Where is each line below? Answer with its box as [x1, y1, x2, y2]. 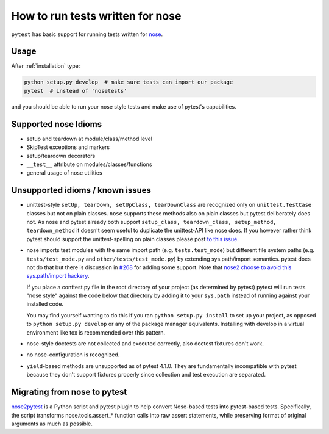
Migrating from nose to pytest [11, 387, 127, 397]
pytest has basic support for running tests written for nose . [11, 31, 163, 38]
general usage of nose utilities [26, 169, 103, 176]
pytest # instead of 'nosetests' [24, 87, 127, 94]
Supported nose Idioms [11, 119, 102, 129]
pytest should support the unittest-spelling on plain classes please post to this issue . [26, 235, 239, 242]
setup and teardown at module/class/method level [26, 135, 152, 142]
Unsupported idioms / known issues [11, 185, 152, 195]
